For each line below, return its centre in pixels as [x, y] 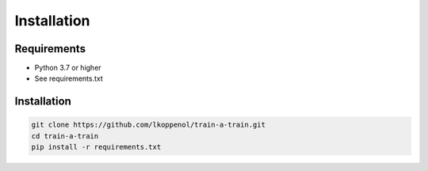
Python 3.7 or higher [68, 68]
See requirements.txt [69, 78]
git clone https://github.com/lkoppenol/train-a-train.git [148, 125]
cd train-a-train [65, 136]
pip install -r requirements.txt [96, 147]
